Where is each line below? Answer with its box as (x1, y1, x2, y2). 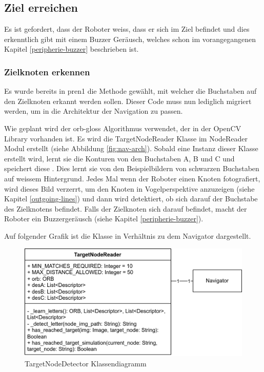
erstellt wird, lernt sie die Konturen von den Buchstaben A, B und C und (4, 153, 235, 163)
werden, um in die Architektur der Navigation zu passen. (4, 106, 183, 116)
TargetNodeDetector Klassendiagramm (25, 358, 147, 368)
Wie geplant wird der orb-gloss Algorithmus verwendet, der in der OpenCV (4, 122, 241, 133)
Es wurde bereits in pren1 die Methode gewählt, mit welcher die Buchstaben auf (4, 86, 257, 96)
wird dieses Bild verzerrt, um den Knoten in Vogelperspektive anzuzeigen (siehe (4, 183, 255, 194)
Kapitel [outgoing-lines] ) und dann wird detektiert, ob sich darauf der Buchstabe (4, 193, 258, 204)
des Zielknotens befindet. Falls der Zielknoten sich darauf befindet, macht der (4, 203, 247, 214)
